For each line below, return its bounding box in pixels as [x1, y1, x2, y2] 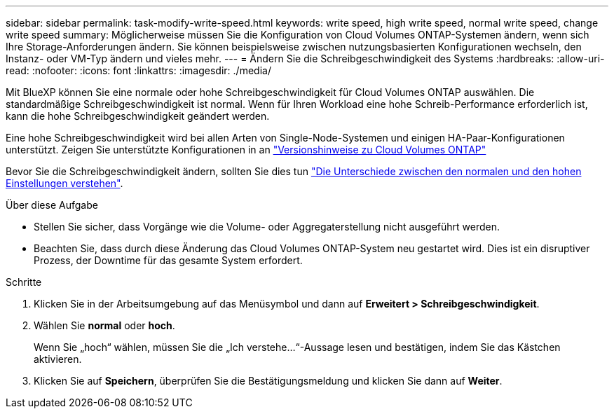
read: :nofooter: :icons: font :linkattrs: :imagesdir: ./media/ [6, 64, 271, 76]
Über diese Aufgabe [6, 199, 98, 211]
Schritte [6, 276, 42, 288]
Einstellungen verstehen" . [6, 177, 123, 189]
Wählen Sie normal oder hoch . [34, 319, 175, 331]
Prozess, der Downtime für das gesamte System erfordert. [34, 254, 303, 266]
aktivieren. [34, 353, 82, 365]
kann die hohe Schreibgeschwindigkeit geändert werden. [6, 110, 270, 122]
